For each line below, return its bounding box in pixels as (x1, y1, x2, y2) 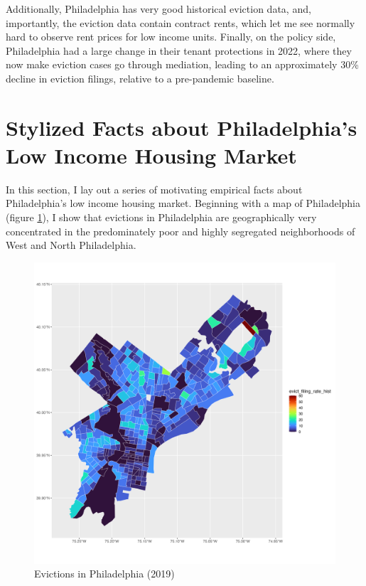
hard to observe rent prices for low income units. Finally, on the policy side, (6, 29, 336, 44)
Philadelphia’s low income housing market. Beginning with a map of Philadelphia (6, 196, 360, 211)
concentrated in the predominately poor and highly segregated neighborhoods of (6, 223, 355, 238)
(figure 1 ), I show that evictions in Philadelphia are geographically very (6, 210, 317, 225)
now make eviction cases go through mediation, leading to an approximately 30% (6, 57, 359, 72)
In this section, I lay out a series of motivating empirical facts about (6, 181, 303, 196)
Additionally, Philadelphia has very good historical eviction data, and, (6, 1, 311, 16)
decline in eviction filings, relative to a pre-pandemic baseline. (6, 70, 274, 85)
